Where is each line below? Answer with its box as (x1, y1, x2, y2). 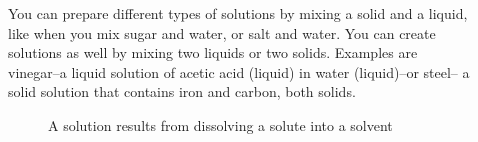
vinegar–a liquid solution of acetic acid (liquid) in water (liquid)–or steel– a (8, 61, 470, 82)
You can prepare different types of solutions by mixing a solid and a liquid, (8, 3, 468, 23)
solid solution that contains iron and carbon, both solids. (8, 81, 356, 102)
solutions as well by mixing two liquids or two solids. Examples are (8, 42, 418, 63)
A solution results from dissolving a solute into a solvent (48, 114, 393, 135)
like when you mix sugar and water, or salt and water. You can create (8, 22, 436, 43)
